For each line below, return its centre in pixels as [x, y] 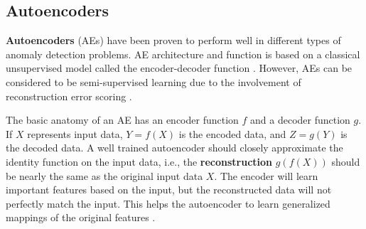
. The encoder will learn [266, 175]
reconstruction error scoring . [69, 96]
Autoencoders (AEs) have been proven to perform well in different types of [173, 40]
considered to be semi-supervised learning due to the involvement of [154, 81]
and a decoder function [300, 120]
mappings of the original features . [81, 217]
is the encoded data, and [232, 133]
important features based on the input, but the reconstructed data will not [169, 190]
